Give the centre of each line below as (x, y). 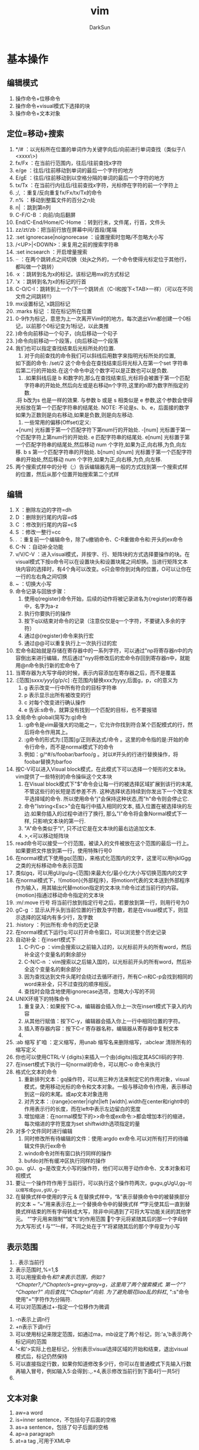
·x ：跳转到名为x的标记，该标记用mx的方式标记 (72, 274)
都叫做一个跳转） (36, 266)
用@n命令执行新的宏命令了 (48, 666)
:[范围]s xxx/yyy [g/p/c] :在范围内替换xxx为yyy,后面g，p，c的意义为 (97, 681)
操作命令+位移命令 (38, 98)
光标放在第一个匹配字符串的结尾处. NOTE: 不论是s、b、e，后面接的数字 (102, 407)
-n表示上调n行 (32, 1320)
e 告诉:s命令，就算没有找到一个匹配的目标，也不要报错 (91, 710)
